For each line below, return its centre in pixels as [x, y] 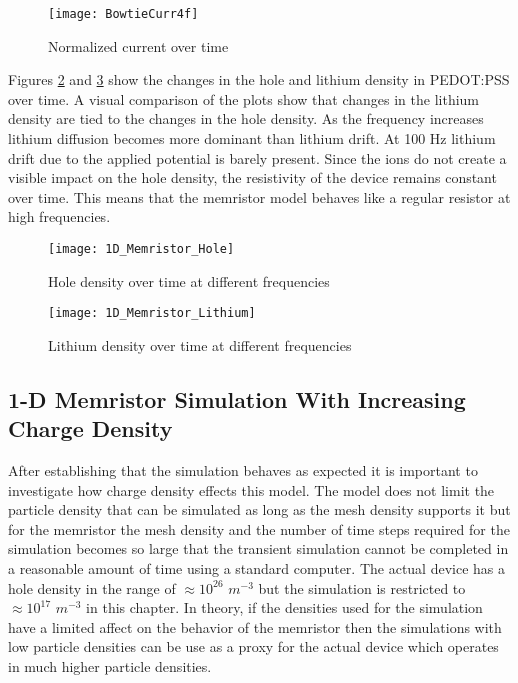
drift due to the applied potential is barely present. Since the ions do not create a [257, 157]
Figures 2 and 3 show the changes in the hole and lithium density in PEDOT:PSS [259, 79]
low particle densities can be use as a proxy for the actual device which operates [253, 646]
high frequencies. [59, 216]
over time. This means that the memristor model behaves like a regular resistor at [259, 196]
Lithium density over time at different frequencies [200, 344]
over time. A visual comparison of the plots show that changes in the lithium [244, 98]
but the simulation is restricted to [362, 587]
